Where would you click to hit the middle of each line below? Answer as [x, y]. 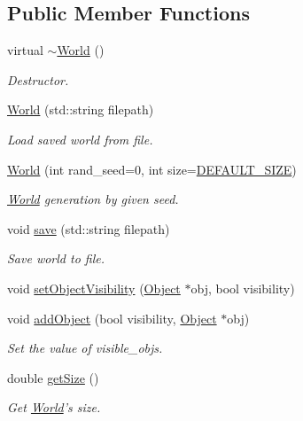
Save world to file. [56, 258]
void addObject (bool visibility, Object [112, 318]
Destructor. [38, 79]
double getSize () [53, 377]
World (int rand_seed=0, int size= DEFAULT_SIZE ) [152, 169]
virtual [25, 50]
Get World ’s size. [54, 407]
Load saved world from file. [80, 139]
